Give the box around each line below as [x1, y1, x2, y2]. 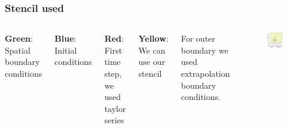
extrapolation [181, 67, 230, 79]
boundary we [181, 43, 228, 56]
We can [138, 43, 166, 56]
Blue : [54, 32, 77, 45]
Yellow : [138, 32, 169, 45]
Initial [54, 43, 77, 56]
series [104, 114, 124, 126]
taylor [104, 102, 126, 114]
